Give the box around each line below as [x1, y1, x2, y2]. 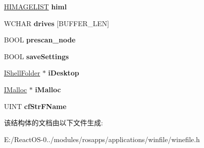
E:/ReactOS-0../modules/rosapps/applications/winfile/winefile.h [4, 134, 200, 144]
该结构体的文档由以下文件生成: [4, 117, 103, 128]
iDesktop [48, 68, 79, 78]
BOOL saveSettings [4, 51, 69, 61]
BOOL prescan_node [4, 35, 76, 45]
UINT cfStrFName [4, 101, 67, 111]
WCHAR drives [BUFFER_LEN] [4, 18, 109, 28]
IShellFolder [4, 68, 40, 78]
